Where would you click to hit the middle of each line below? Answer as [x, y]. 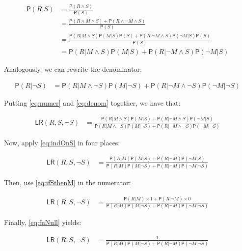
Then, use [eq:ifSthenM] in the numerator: [67, 182]
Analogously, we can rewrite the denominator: [73, 69]
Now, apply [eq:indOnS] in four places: [62, 142]
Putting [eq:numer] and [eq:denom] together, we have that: [92, 102]
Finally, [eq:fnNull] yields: [43, 222]
